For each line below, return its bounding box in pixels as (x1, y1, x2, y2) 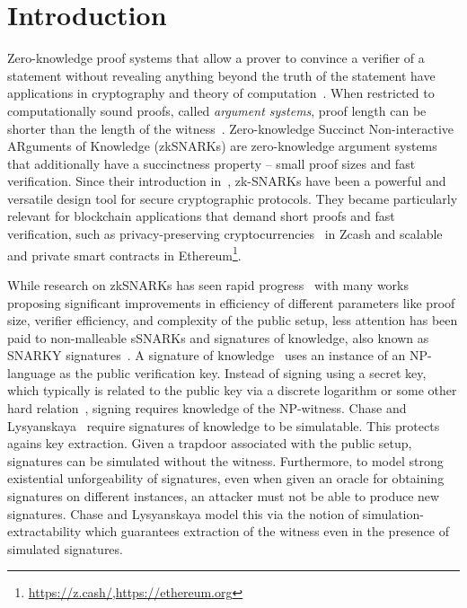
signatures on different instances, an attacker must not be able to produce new (7, 487, 440, 506)
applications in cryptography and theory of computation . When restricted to (7, 84, 435, 102)
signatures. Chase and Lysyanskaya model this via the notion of (7, 504, 359, 523)
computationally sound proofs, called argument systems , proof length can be (7, 101, 427, 119)
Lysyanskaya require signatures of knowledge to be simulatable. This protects (7, 416, 440, 435)
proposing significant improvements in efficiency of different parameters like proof (7, 293, 455, 312)
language (7, 363, 56, 382)
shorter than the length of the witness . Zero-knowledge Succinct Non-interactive (7, 119, 454, 137)
